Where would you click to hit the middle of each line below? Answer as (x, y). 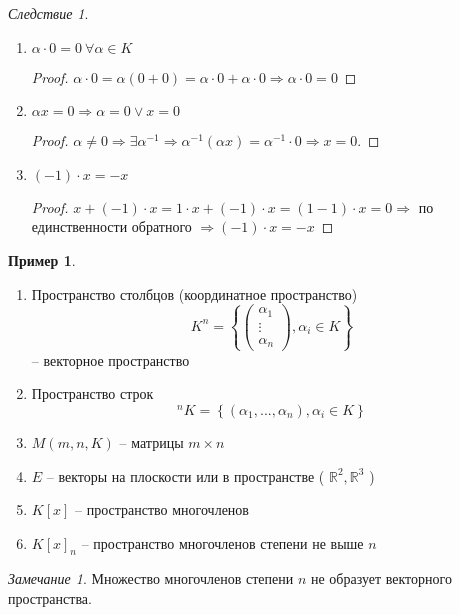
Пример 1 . (42, 259)
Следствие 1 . (48, 13)
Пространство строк (92, 393)
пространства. (50, 598)
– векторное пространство (110, 359)
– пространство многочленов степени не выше (222, 542)
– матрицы (151, 441)
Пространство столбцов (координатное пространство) (194, 293)
